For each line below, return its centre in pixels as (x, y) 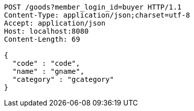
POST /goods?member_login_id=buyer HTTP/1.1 (93, 7)
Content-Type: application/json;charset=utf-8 (97, 15)
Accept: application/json (55, 23)
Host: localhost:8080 (46, 31)
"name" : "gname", (48, 71)
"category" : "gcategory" (63, 79)
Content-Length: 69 (42, 39)
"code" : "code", (46, 63)
